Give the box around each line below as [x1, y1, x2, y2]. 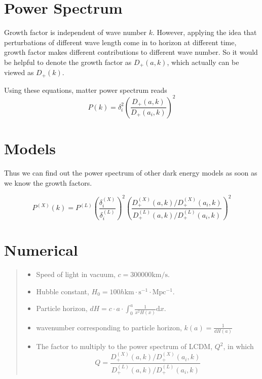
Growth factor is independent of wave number [4, 27, 147, 38]
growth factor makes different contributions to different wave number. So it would [4, 47, 258, 57]
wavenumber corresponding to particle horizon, [36, 322, 182, 332]
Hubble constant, [36, 286, 89, 296]
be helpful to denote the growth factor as [4, 56, 132, 67]
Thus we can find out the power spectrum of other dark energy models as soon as [4, 167, 257, 178]
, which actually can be [167, 56, 239, 67]
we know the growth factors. [4, 177, 92, 188]
